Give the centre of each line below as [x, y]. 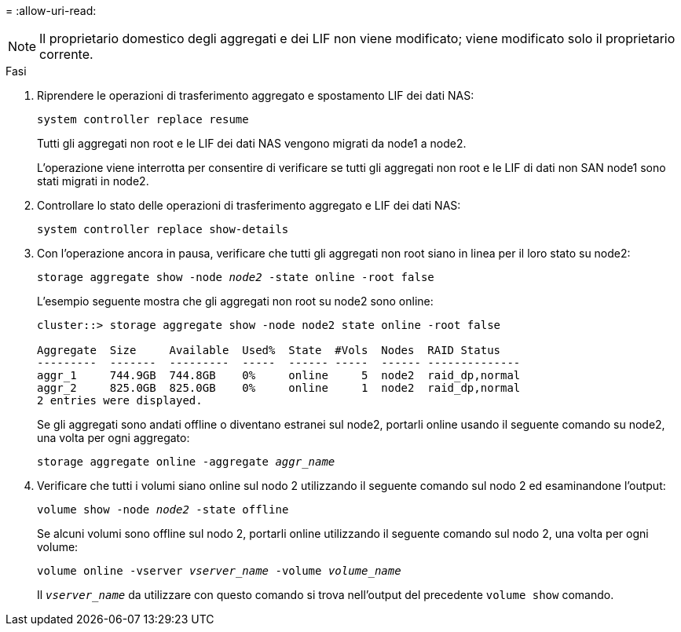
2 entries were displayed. [120, 400]
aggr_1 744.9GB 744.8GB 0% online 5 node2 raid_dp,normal [279, 375]
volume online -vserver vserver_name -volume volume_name [219, 571]
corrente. [66, 54]
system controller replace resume [143, 119]
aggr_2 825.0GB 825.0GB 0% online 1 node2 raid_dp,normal [279, 388]
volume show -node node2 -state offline [163, 510]
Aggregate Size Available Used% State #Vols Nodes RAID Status [269, 350]
